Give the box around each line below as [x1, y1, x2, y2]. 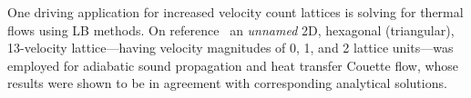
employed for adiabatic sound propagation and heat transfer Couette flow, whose [7, 55, 459, 74]
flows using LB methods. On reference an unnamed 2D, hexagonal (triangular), [7, 20, 455, 39]
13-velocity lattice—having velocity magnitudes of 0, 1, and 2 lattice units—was [7, 38, 454, 57]
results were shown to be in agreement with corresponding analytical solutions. [7, 73, 447, 93]
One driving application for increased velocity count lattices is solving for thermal [7, 3, 464, 21]
